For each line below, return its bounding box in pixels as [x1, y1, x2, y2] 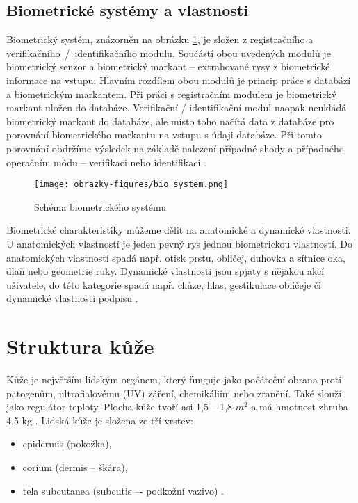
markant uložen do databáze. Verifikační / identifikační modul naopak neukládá [6, 100, 347, 115]
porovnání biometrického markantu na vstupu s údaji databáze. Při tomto [6, 127, 323, 142]
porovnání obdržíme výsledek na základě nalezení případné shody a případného [6, 141, 344, 155]
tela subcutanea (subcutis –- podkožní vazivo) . [22, 483, 224, 497]
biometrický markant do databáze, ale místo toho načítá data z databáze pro [6, 113, 334, 128]
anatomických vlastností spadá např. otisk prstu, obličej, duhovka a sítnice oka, [6, 250, 345, 264]
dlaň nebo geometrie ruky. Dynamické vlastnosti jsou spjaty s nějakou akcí [6, 264, 325, 278]
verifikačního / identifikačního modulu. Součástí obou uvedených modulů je [6, 45, 331, 60]
